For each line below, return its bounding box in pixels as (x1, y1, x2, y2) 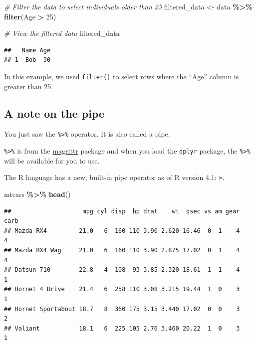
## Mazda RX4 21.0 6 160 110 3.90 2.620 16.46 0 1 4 (4, 227, 240, 234)
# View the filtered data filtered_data (4, 28, 120, 38)
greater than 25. (4, 81, 53, 91)
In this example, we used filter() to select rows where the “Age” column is (4, 71, 239, 81)
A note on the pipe (4, 105, 105, 121)
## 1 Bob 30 (4, 56, 51, 64)
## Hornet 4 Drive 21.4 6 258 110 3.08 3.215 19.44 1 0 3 (4, 286, 240, 293)
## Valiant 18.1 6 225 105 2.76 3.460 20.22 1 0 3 (4, 325, 240, 332)
